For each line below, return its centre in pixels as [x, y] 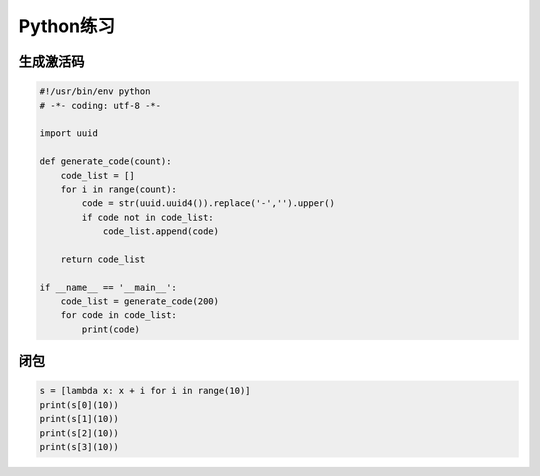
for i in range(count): [118, 189]
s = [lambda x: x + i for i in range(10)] [145, 391]
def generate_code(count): [105, 161]
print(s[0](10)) [79, 404]
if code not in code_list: [147, 217]
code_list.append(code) [161, 231]
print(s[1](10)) [79, 419]
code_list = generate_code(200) [140, 301]
